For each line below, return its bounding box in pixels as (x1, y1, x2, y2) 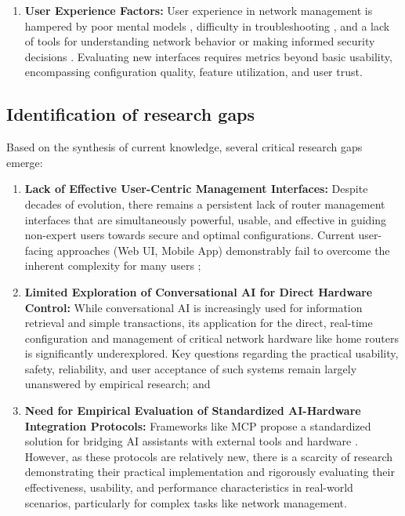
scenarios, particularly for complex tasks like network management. (24, 494, 347, 511)
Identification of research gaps (6, 102, 255, 126)
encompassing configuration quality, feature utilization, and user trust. (24, 64, 363, 80)
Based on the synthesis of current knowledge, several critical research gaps (6, 139, 363, 155)
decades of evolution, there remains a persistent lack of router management (24, 195, 385, 212)
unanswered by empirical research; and (24, 376, 211, 392)
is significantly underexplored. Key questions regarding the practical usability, (24, 345, 399, 362)
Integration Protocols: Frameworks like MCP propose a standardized (24, 417, 371, 434)
